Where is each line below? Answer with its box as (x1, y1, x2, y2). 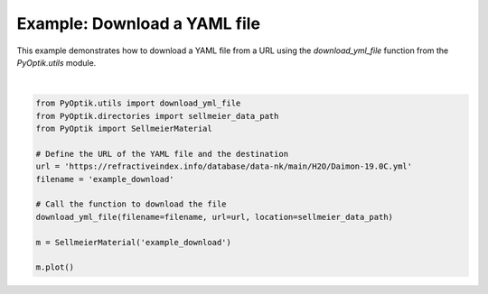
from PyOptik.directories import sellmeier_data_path (35, 111, 279, 121)
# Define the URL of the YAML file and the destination (35, 149, 289, 159)
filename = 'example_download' (35, 174, 175, 184)
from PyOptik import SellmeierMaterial (35, 124, 212, 134)
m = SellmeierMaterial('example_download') (35, 237, 232, 247)
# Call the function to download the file (35, 199, 227, 209)
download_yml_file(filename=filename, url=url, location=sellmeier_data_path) (35, 212, 393, 222)
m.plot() (35, 262, 75, 272)
